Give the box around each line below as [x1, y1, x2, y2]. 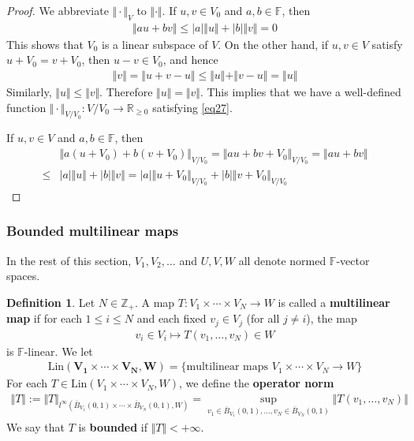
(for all [246, 310, 280, 327]
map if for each [6, 310, 82, 327]
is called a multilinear [278, 293, 390, 310]
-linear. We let [24, 342, 93, 359]
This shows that [6, 36, 84, 52]
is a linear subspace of [102, 36, 208, 52]
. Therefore [99, 84, 153, 100]
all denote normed [238, 252, 326, 268]
